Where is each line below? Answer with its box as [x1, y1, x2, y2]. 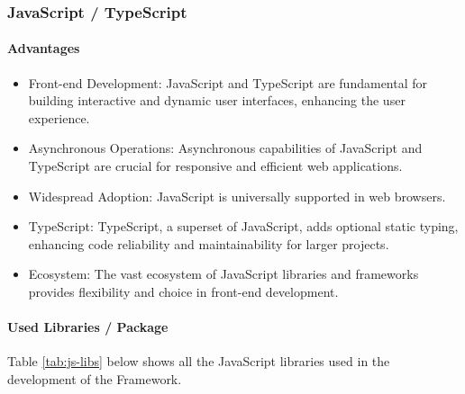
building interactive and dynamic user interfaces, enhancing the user [28, 91, 406, 110]
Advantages [7, 39, 80, 58]
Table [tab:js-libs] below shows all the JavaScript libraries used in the [7, 352, 390, 371]
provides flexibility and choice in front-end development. [28, 282, 339, 300]
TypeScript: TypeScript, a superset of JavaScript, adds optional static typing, [28, 217, 459, 236]
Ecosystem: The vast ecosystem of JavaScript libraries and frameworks [28, 264, 419, 283]
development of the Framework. [7, 369, 182, 388]
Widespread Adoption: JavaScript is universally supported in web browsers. [28, 186, 446, 205]
